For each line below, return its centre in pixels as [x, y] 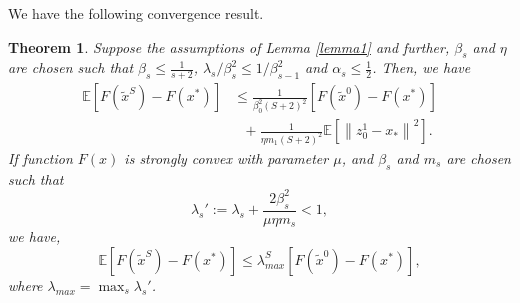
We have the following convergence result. [136, 13]
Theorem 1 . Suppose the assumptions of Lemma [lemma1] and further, [229, 46]
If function [40, 157]
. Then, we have [421, 67]
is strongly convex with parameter [226, 157]
